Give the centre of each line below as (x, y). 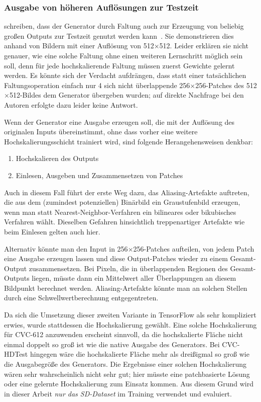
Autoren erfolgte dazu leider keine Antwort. (71, 104)
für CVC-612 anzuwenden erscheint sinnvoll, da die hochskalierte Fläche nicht (124, 334)
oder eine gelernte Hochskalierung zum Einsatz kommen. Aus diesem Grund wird (129, 384)
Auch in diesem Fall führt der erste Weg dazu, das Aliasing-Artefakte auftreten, (127, 192)
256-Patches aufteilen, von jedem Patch (194, 248)
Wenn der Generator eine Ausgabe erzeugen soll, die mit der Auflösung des (119, 122)
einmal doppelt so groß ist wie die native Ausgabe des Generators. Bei (112, 344)
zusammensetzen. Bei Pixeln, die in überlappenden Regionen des (128, 268)
